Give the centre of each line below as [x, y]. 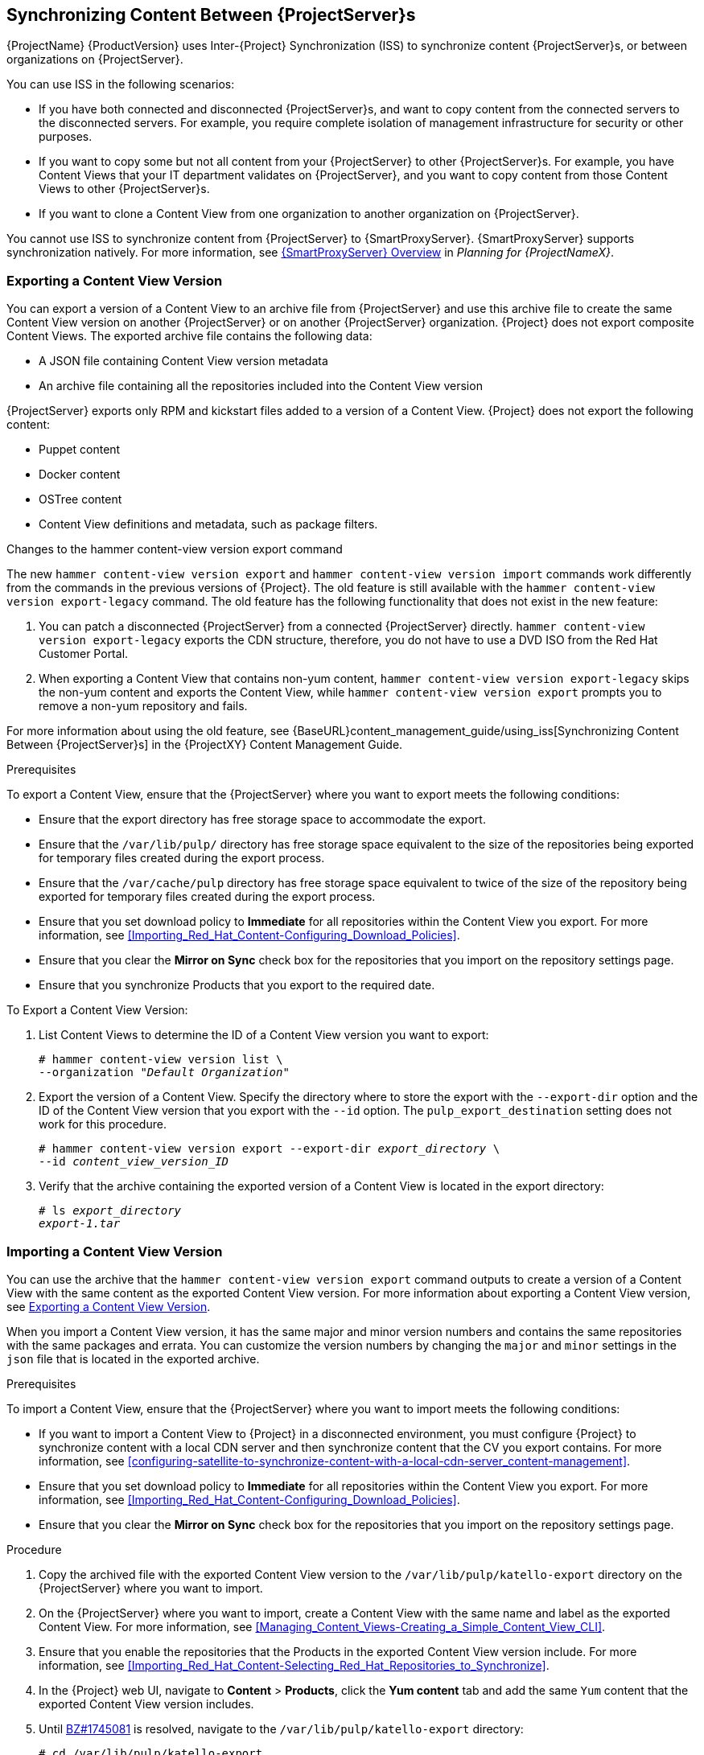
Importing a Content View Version [115, 1251]
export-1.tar [80, 1224]
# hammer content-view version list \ [161, 1060]
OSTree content [80, 499]
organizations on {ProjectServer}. [95, 60]
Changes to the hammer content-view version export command [175, 549]
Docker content [80, 475]
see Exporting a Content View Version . [109, 1306]
